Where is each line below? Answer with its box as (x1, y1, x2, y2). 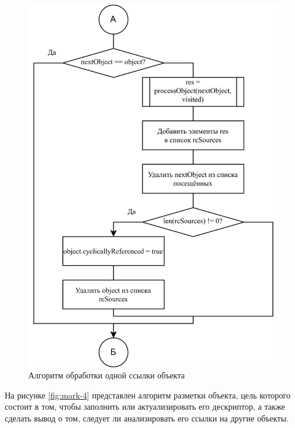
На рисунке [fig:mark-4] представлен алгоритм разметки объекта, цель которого (5, 388, 291, 401)
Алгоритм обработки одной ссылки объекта (28, 369, 185, 381)
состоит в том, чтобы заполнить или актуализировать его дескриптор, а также (5, 400, 286, 413)
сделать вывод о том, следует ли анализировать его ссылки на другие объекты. (5, 411, 289, 424)
